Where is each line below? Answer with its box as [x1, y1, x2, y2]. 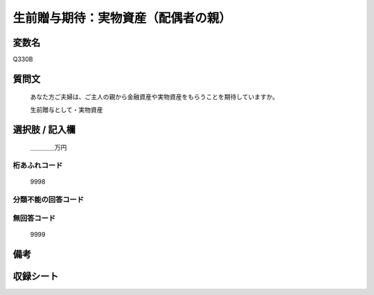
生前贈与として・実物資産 [30, 105, 103, 114]
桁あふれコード [12, 161, 63, 170]
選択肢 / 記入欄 [12, 123, 76, 135]
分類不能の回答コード [12, 195, 84, 204]
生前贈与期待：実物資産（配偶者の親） [12, 10, 232, 26]
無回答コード [12, 213, 56, 223]
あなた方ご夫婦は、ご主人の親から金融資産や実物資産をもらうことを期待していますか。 [30, 93, 279, 101]
